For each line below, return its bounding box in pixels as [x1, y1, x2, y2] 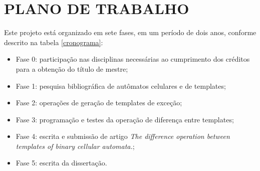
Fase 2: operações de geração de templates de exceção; [16, 97, 182, 108]
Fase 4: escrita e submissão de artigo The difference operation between [16, 131, 230, 141]
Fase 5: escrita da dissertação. [16, 157, 107, 168]
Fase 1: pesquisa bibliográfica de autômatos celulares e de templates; [16, 80, 226, 91]
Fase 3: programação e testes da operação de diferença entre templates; [16, 114, 234, 124]
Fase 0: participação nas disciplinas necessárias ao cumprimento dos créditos [16, 54, 250, 64]
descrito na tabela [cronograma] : [4, 37, 103, 47]
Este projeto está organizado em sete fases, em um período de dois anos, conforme [4, 27, 256, 38]
